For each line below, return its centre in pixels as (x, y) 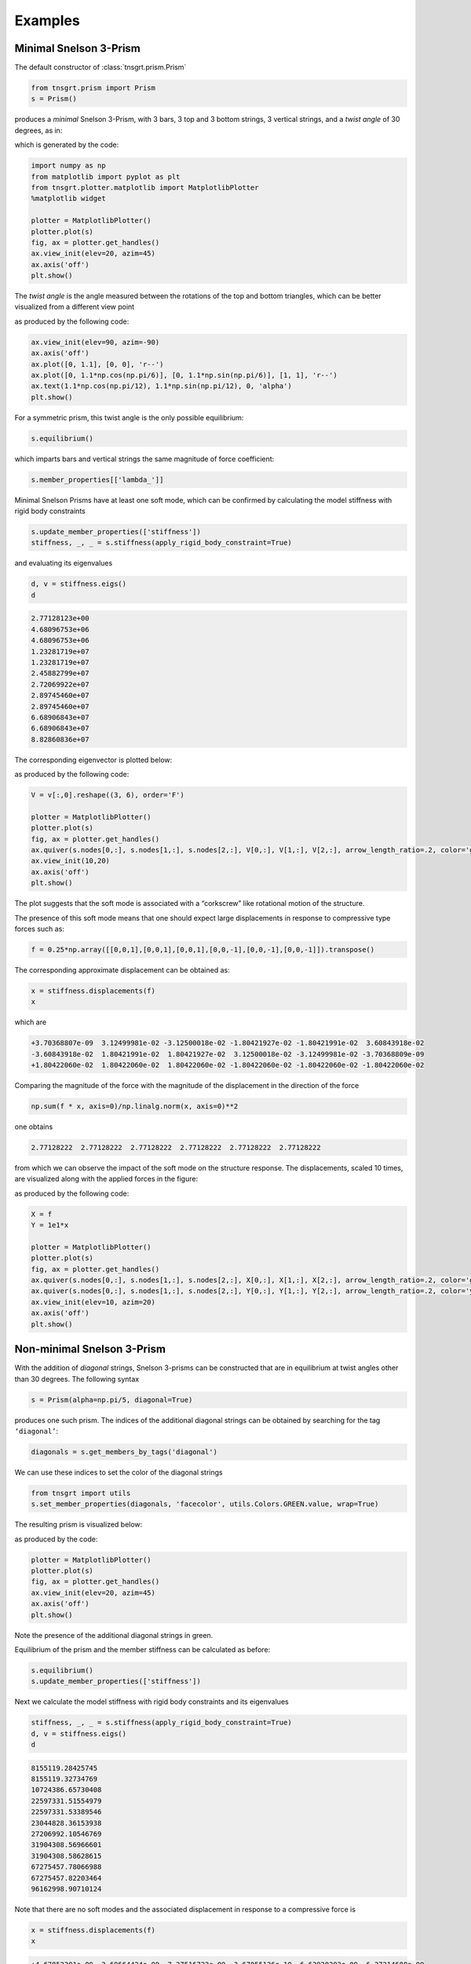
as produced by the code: (56, 1539)
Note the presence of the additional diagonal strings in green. (114, 1635)
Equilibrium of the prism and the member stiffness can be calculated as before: (142, 1649)
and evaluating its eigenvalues (64, 563)
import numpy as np (68, 166)
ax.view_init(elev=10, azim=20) (93, 1302)
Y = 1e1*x (50, 1225)
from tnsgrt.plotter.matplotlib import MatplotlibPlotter (145, 187)
